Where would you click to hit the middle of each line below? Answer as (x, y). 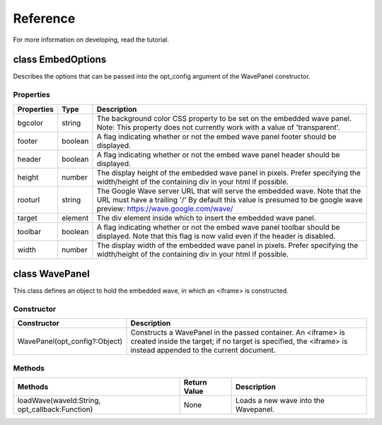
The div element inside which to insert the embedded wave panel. (206, 218)
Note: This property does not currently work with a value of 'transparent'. (219, 127)
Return (196, 382)
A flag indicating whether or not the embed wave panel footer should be (216, 136)
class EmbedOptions (60, 60)
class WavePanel (51, 274)
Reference (44, 18)
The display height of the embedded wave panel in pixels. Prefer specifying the (228, 173)
